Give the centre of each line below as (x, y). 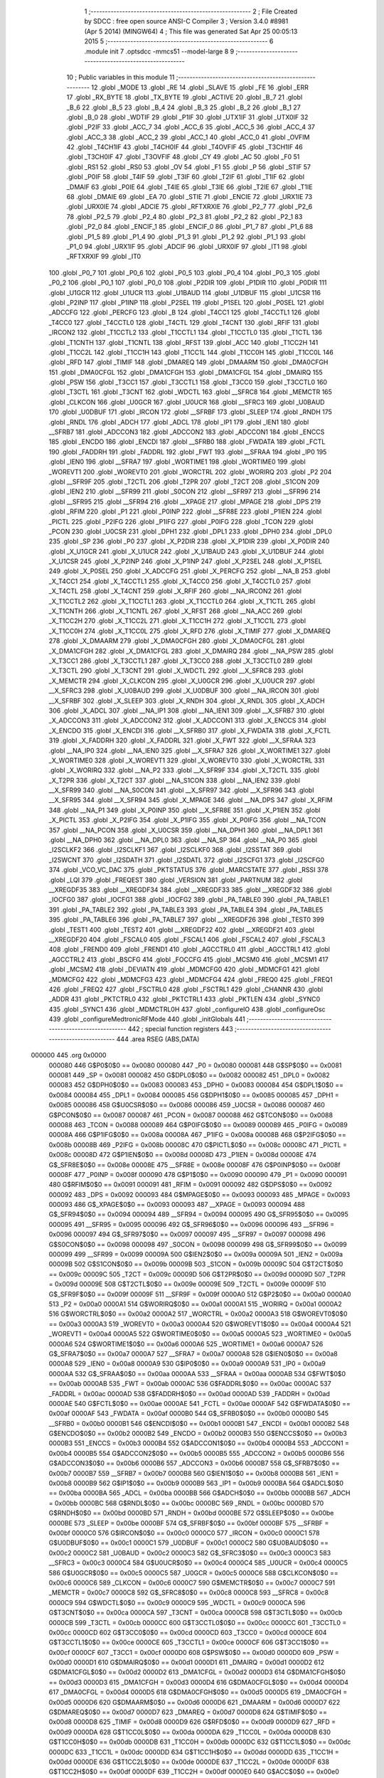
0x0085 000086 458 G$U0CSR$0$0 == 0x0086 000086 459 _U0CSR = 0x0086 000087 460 (187, 1105)
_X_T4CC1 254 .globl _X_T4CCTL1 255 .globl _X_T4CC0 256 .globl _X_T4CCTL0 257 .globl (180, 581)
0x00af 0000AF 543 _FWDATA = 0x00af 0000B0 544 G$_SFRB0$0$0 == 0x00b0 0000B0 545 (189, 1414)
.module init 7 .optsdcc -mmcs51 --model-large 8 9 (159, 51)
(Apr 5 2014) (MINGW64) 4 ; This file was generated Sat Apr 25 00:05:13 (191, 31)
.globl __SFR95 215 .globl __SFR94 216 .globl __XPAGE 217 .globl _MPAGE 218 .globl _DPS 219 (185, 501)
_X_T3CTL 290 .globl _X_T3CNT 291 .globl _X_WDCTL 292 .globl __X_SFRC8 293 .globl (176, 671)
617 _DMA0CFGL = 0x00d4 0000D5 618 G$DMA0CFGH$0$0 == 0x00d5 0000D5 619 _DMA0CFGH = (198, 1692)
